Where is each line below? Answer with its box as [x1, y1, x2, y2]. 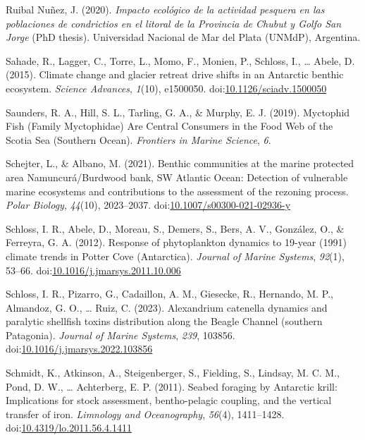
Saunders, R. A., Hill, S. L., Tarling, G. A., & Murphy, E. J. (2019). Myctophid [6, 104, 350, 119]
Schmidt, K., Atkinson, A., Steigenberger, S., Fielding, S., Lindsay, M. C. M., [6, 365, 340, 380]
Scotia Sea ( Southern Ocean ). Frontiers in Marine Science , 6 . [6, 132, 271, 147]
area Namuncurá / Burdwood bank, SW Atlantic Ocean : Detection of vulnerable [6, 169, 348, 184]
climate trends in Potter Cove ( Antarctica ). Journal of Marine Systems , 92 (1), [6, 248, 345, 263]
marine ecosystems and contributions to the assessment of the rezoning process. [6, 183, 349, 198]
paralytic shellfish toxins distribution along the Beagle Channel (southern [6, 314, 323, 329]
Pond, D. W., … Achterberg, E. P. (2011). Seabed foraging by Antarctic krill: [6, 379, 338, 393]
